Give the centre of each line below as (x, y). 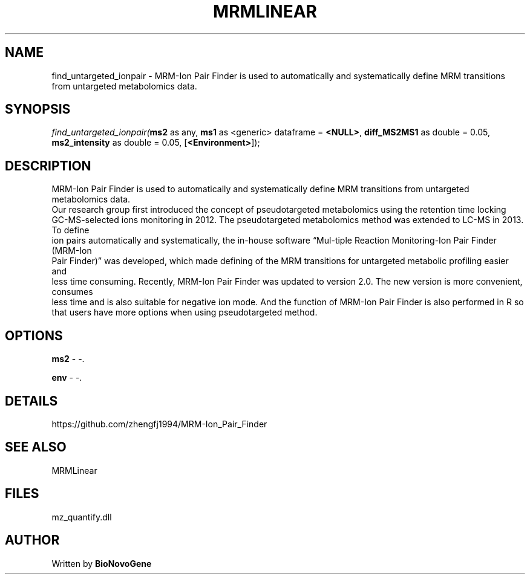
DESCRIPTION (48, 166)
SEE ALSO (36, 447)
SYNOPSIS (38, 109)
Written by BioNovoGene (102, 563)
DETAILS (31, 401)
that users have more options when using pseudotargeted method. (185, 312)
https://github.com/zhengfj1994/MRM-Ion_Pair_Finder (159, 424)
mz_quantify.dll (82, 517)
